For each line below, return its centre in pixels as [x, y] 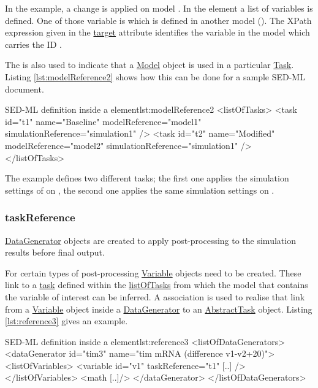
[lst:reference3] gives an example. [66, 321]
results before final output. [55, 252]
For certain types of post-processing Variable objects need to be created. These [153, 272]
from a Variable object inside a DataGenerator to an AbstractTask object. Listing [159, 309]
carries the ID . [33, 44]
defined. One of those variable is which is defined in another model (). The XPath [158, 20]
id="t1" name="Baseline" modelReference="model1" [103, 121]
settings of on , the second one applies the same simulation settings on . [140, 190]
